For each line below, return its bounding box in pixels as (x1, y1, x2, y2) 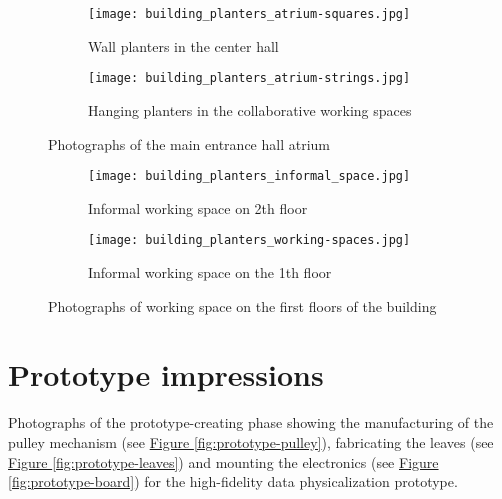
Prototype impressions (8, 354, 324, 395)
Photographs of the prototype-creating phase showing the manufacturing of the (8, 412, 494, 433)
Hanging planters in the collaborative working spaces (88, 99, 412, 120)
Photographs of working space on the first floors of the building (48, 295, 437, 316)
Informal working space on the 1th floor (88, 262, 332, 282)
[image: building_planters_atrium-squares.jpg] (88, 7, 411, 21)
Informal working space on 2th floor (88, 197, 308, 218)
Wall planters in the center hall (88, 35, 279, 56)
